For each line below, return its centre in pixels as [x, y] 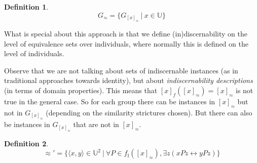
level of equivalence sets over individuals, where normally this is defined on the [126, 43]
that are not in [96, 124]
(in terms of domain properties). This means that [81, 90]
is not [244, 90]
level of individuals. [34, 53]
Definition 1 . [26, 7]
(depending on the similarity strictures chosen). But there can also [149, 112]
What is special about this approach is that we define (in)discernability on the [126, 34]
